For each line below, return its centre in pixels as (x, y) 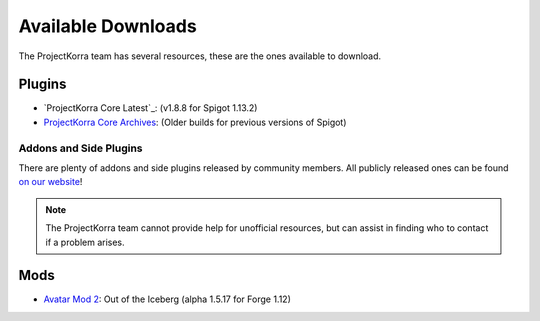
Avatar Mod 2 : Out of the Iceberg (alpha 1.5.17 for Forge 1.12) (167, 299)
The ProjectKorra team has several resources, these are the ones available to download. (200, 56)
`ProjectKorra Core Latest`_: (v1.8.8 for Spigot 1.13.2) (150, 108)
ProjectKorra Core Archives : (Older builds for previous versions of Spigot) (195, 122)
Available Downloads (107, 26)
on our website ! (50, 182)
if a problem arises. (85, 242)
